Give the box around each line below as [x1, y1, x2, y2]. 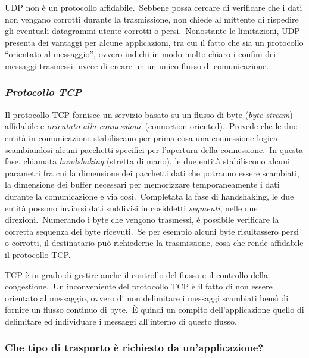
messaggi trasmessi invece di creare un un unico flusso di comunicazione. [5, 59, 269, 71]
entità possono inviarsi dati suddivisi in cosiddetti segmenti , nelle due [5, 201, 258, 214]
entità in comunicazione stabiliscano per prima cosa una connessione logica [5, 131, 278, 144]
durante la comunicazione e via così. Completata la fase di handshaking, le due [5, 189, 294, 202]
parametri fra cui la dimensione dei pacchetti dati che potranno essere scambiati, [5, 166, 299, 179]
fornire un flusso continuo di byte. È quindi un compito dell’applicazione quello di [5, 303, 304, 316]
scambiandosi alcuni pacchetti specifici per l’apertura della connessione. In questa [5, 143, 304, 155]
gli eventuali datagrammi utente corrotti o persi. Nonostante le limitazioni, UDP [5, 24, 300, 37]
